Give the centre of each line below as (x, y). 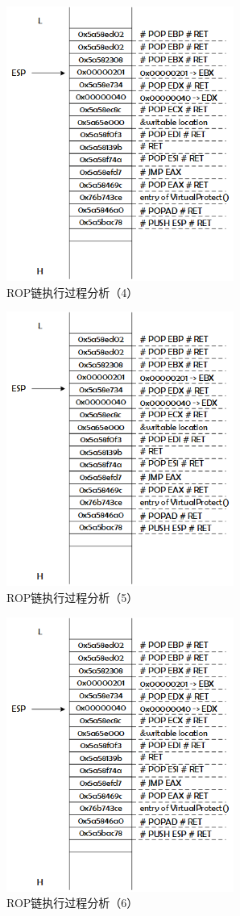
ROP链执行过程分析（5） (72, 598)
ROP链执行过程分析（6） (72, 903)
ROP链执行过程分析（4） (72, 292)
